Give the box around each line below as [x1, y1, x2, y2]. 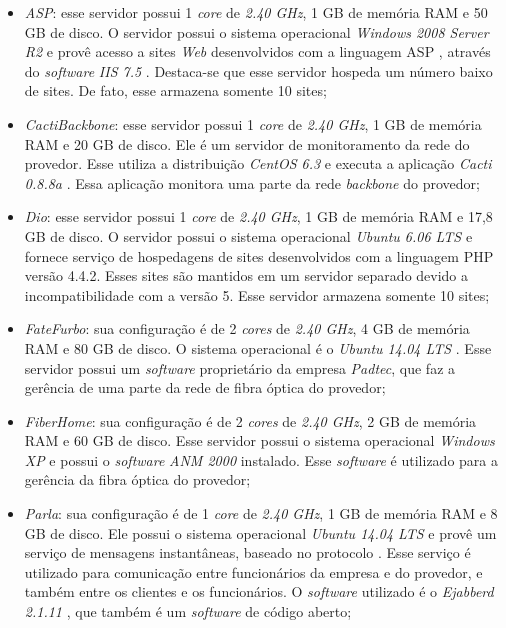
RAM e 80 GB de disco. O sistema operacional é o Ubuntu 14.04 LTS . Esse [24, 337, 492, 358]
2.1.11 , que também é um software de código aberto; [24, 601, 352, 622]
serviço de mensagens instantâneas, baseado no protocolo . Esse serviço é [24, 542, 471, 563]
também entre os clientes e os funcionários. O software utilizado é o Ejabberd [24, 581, 494, 602]
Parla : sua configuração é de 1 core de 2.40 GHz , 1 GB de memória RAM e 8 [24, 503, 498, 524]
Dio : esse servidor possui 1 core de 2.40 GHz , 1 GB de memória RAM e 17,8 [24, 206, 493, 227]
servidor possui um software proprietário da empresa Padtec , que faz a [24, 357, 456, 378]
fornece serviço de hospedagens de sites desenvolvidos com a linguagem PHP [24, 245, 494, 266]
